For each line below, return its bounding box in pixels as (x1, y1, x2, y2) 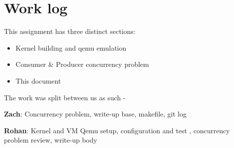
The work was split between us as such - (4, 92, 126, 102)
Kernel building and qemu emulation (15, 42, 127, 53)
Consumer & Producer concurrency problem (15, 59, 149, 69)
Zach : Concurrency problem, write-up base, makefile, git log (4, 109, 187, 119)
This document (15, 75, 61, 86)
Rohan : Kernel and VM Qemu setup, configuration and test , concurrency (4, 125, 230, 135)
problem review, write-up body (4, 135, 98, 145)
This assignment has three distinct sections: (4, 26, 135, 36)
